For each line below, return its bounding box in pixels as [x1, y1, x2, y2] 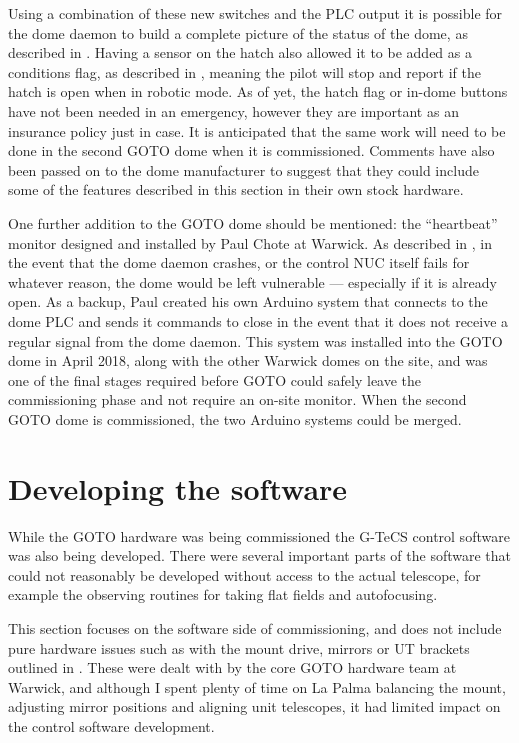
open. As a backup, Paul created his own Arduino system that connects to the [8, 291, 488, 312]
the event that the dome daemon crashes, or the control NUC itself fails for [8, 252, 470, 273]
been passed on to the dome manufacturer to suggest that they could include [8, 159, 479, 180]
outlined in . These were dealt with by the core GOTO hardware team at [8, 657, 457, 678]
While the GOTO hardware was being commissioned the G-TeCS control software [8, 525, 510, 546]
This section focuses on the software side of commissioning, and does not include [8, 617, 502, 638]
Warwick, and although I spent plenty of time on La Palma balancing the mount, [8, 676, 506, 697]
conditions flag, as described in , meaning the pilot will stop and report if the [8, 61, 481, 82]
